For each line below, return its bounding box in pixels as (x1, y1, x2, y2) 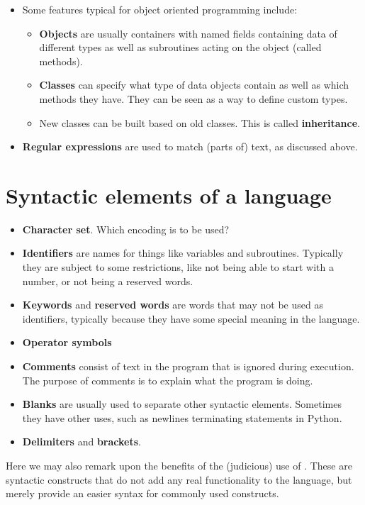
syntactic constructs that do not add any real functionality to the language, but (6, 472, 352, 487)
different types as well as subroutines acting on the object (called (39, 40, 322, 55)
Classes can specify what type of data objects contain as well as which (39, 77, 349, 92)
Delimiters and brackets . (22, 434, 141, 449)
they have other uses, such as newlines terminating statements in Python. (22, 410, 342, 425)
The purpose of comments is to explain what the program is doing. (22, 372, 313, 387)
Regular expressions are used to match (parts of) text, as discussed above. (22, 139, 358, 154)
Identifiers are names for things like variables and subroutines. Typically (22, 245, 344, 260)
